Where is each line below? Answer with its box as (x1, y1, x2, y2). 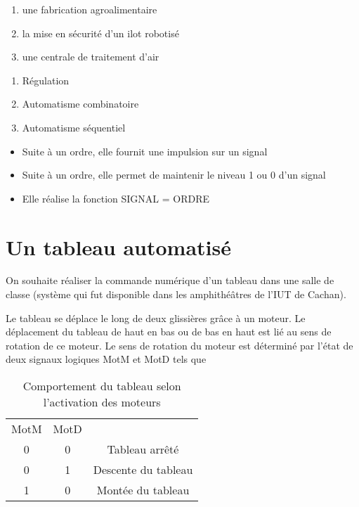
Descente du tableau (93, 461, 193, 478)
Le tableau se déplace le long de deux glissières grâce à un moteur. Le (6, 310, 306, 325)
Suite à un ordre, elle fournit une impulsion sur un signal (22, 143, 268, 158)
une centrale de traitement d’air (22, 49, 159, 64)
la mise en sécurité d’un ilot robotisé (22, 25, 179, 40)
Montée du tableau (96, 482, 190, 499)
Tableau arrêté (107, 441, 179, 458)
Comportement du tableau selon (22, 378, 181, 394)
